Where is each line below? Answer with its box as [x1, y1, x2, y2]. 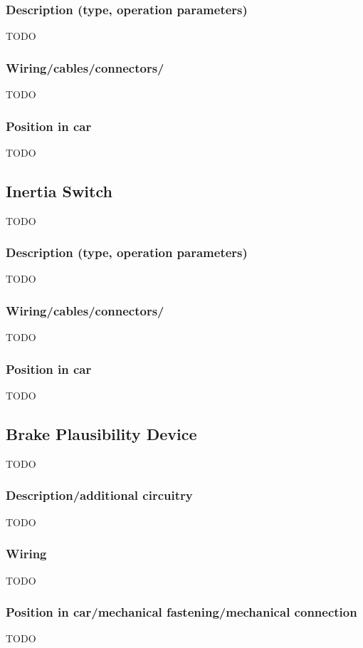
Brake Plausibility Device [6, 423, 197, 445]
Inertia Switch [6, 179, 112, 202]
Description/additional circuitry [6, 486, 193, 504]
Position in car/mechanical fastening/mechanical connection [6, 603, 357, 621]
